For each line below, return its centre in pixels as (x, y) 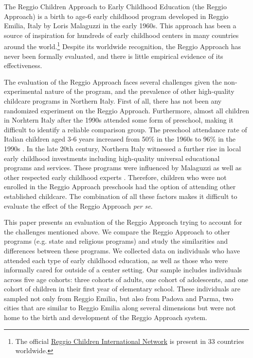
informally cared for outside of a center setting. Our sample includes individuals (123, 270)
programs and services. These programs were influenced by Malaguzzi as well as (123, 168)
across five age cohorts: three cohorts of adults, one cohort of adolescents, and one (126, 279)
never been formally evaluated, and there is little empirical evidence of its (114, 56)
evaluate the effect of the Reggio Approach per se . (78, 206)
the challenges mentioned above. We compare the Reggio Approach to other (117, 231)
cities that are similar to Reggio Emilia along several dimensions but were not (120, 308)
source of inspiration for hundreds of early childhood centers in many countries (121, 35)
